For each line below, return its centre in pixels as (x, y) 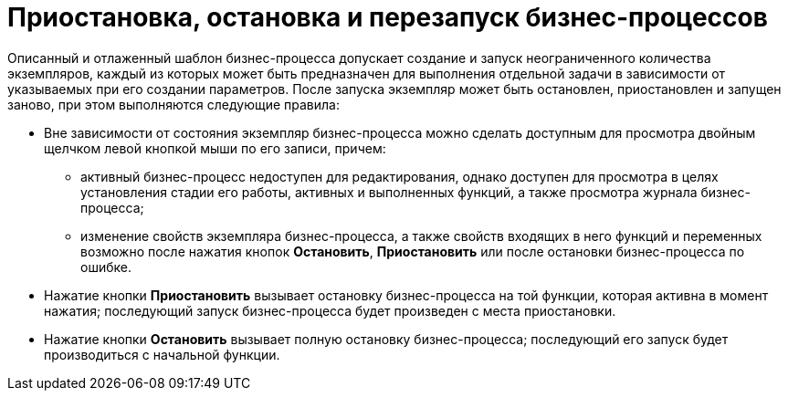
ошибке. (106, 267)
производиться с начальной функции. (162, 354)
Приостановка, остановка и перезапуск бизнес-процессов (388, 17)
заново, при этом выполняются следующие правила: (173, 104)
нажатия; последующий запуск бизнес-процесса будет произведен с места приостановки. (330, 310)
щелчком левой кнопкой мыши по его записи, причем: (215, 148)
